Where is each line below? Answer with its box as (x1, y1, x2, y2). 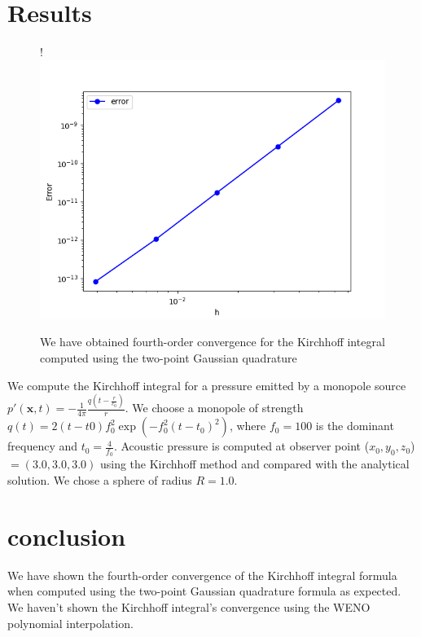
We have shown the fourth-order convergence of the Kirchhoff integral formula (7, 566, 397, 583)
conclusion (7, 519, 126, 552)
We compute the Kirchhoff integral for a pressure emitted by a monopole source (7, 376, 406, 393)
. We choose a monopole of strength (125, 399, 304, 416)
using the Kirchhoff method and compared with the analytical (99, 455, 410, 472)
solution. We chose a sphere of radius (7, 472, 192, 489)
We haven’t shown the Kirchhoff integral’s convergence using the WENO (7, 598, 371, 615)
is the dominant (315, 417, 394, 434)
